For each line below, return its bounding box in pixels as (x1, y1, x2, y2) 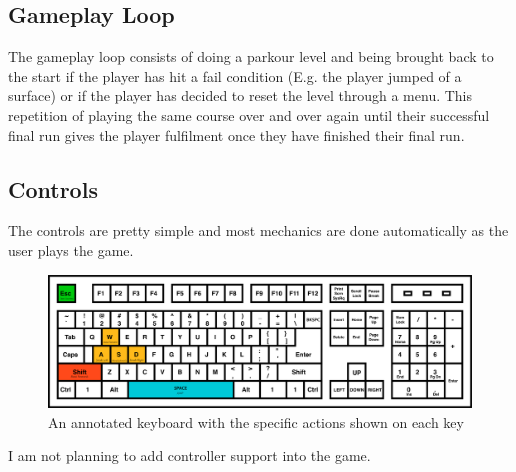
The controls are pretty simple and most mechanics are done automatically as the (8, 220, 509, 241)
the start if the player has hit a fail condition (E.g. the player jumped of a (8, 65, 462, 86)
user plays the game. (8, 239, 134, 260)
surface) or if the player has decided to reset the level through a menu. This (8, 85, 473, 106)
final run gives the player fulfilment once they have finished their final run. (8, 124, 465, 145)
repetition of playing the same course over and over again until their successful (8, 104, 490, 125)
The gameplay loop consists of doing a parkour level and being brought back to (8, 46, 494, 67)
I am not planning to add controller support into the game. (8, 445, 371, 466)
